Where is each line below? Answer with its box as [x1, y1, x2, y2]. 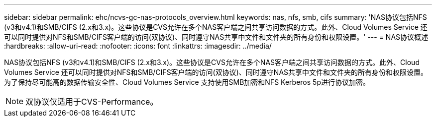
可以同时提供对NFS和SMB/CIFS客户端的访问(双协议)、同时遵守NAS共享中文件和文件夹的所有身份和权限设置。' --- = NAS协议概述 [4, 33, 429, 41]
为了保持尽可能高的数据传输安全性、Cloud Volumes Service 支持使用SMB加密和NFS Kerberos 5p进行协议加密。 [4, 78, 370, 86]
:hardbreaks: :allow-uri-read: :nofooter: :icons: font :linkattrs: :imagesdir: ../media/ [4, 42, 272, 50]
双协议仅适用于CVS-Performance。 [25, 97, 158, 107]
